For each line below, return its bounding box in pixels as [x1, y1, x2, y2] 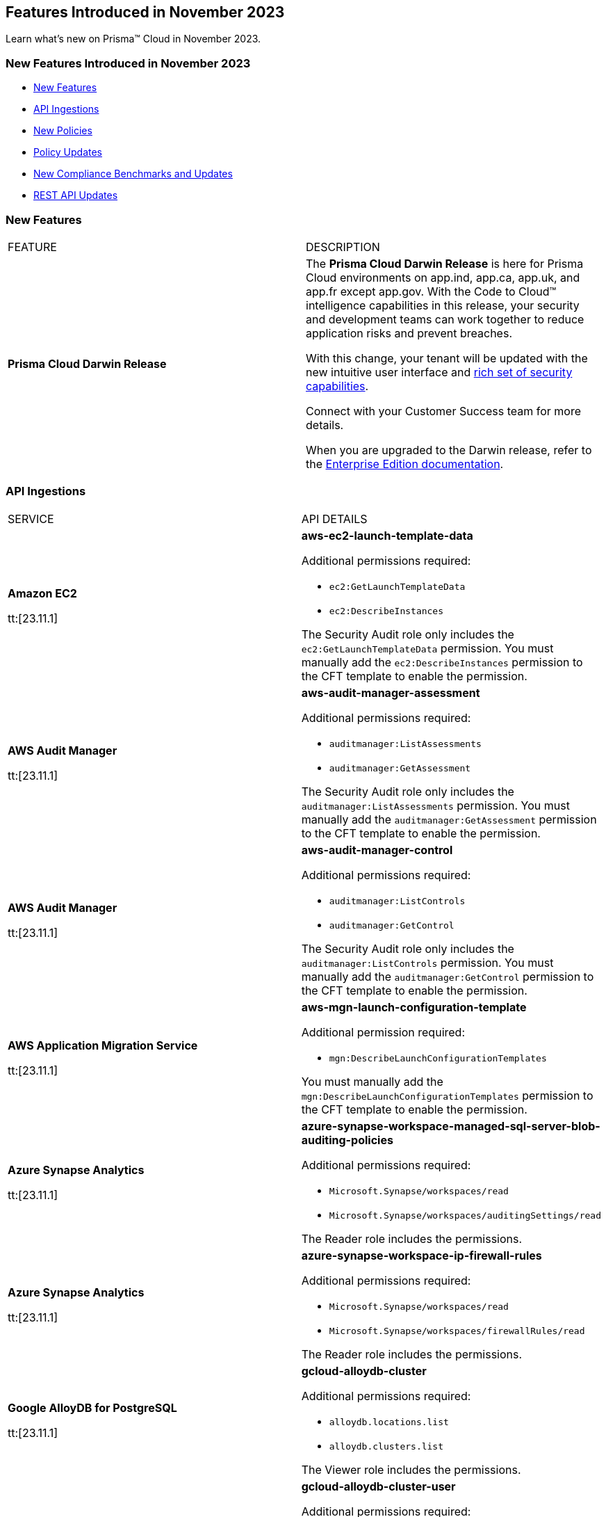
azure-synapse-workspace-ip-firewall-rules [301, 1248, 542, 1262]
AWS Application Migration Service [8, 1038, 198, 1053]
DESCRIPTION [306, 239, 380, 254]
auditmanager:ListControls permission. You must [301, 955, 554, 970]
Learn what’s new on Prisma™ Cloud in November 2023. [6, 33, 261, 45]
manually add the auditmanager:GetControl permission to [301, 969, 594, 984]
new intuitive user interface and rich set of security [306, 364, 573, 379]
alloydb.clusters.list [329, 1440, 444, 1452]
